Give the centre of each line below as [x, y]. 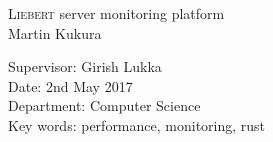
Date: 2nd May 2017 [70, 85]
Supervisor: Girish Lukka [85, 66]
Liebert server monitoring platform [116, 13]
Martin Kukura [55, 32]
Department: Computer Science [104, 105]
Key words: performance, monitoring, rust [137, 124]
